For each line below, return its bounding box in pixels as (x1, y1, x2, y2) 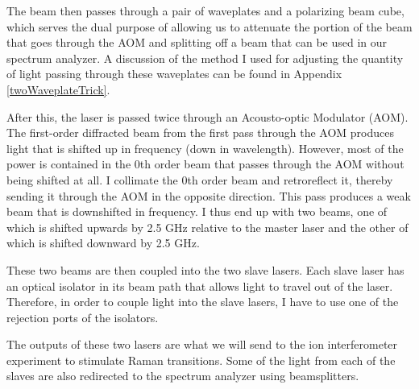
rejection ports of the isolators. (6, 308, 159, 325)
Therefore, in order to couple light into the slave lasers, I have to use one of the (6, 293, 399, 310)
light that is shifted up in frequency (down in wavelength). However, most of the (6, 139, 404, 156)
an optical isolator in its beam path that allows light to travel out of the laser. (6, 277, 393, 294)
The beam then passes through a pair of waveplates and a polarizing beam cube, (6, 2, 404, 19)
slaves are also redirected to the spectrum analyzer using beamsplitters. (6, 367, 359, 384)
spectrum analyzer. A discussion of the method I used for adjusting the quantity (6, 49, 404, 66)
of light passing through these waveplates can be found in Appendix (6, 65, 342, 82)
